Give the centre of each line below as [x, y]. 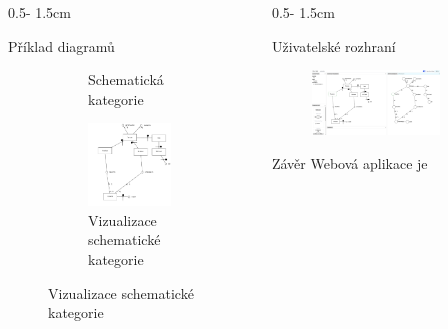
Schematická [126, 79]
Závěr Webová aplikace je [349, 162]
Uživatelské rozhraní [333, 45]
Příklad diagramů [61, 45]
